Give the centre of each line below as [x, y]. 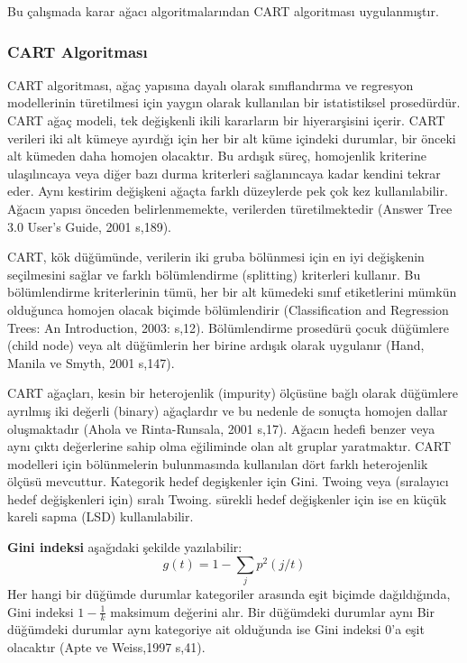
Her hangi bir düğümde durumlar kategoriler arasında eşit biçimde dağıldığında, [229, 593]
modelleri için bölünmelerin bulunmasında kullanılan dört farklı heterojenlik [218, 463]
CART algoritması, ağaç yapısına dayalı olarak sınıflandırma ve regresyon [211, 84]
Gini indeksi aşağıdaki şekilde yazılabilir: [125, 547]
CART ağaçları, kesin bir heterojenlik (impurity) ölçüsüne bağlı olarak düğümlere [233, 393]
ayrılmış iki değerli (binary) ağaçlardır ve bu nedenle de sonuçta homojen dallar [228, 410]
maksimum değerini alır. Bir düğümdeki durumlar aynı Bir [272, 611]
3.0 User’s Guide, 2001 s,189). [89, 226]
